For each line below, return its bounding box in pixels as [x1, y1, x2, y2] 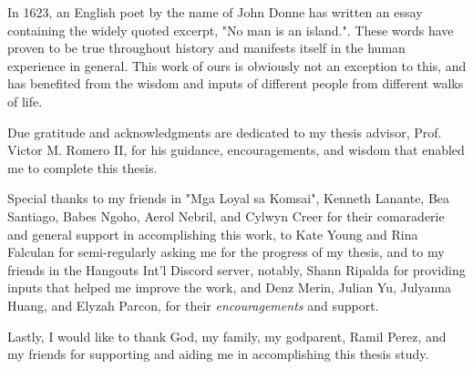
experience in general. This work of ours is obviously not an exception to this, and [7, 56, 467, 75]
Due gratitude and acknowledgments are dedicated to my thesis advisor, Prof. [7, 122, 442, 141]
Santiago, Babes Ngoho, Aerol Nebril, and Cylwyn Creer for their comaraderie [7, 206, 445, 225]
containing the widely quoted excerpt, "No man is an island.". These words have [7, 20, 454, 39]
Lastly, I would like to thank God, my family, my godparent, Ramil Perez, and [7, 326, 447, 345]
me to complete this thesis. [7, 158, 158, 177]
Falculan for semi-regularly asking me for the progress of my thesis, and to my [7, 242, 445, 261]
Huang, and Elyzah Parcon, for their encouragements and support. [7, 295, 379, 314]
